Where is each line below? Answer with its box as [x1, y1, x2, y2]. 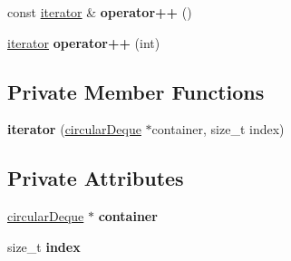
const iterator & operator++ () [7, 3, 192, 21]
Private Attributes [7, 164, 184, 192]
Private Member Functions [7, 77, 265, 105]
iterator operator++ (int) [7, 33, 160, 52]
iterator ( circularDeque [7, 120, 141, 139]
